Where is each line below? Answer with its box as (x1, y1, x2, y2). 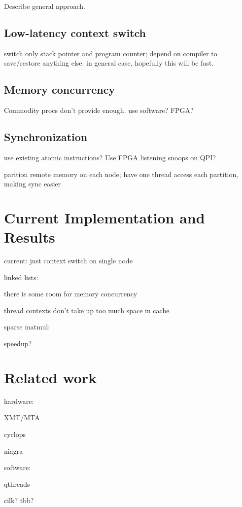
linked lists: (4, 272, 38, 282)
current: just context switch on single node (4, 255, 133, 266)
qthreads (4, 478, 30, 489)
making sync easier (4, 179, 61, 189)
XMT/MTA (4, 412, 40, 423)
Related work (4, 367, 97, 387)
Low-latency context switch (4, 25, 146, 40)
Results (4, 227, 55, 247)
